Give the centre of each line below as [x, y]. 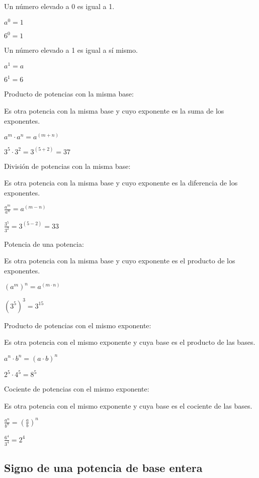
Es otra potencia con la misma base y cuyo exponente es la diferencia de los [121, 183]
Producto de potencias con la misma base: [69, 94]
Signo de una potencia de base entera [103, 467]
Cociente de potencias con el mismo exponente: [77, 389]
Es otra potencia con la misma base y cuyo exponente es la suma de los [114, 110]
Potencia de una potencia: [44, 244]
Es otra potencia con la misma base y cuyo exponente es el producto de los [120, 261]
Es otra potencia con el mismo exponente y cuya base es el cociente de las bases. [128, 405]
